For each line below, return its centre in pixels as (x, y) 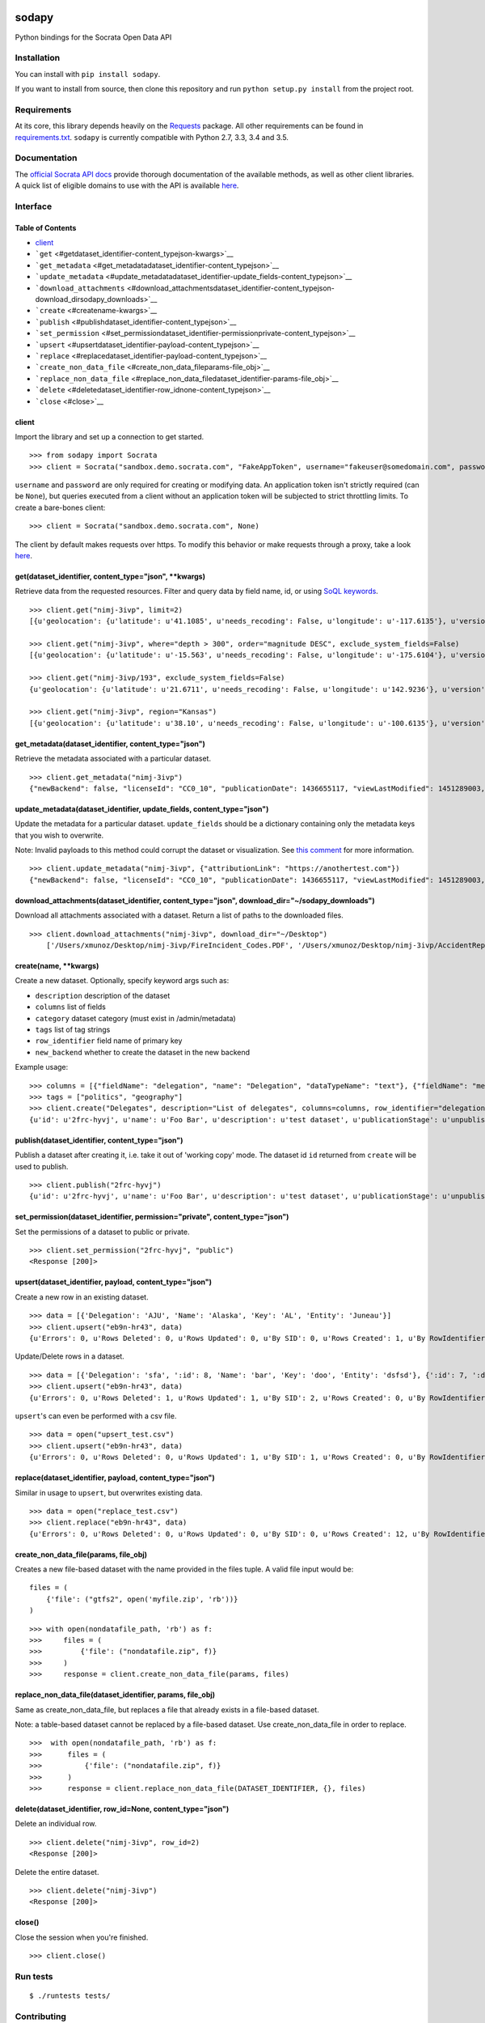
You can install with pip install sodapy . (88, 74)
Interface (34, 206)
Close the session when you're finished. (82, 1937)
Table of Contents (46, 227)
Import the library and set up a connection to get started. (110, 436)
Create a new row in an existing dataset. (82, 1297)
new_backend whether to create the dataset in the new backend (143, 1052)
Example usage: (42, 1067)
